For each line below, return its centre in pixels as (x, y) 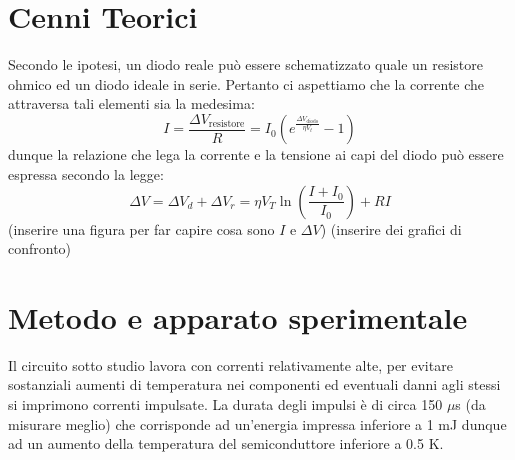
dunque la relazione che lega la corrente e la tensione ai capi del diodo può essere (256, 154)
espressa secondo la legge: (86, 173)
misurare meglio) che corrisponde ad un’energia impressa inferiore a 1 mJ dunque (257, 423)
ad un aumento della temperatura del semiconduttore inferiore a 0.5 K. (226, 443)
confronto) (40, 248)
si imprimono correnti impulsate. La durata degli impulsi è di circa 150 (225, 404)
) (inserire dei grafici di (391, 228)
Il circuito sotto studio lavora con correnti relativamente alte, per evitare (230, 364)
